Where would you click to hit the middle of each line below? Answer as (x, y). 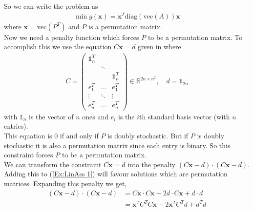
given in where (159, 47)
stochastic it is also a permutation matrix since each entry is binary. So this (117, 145)
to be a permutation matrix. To (195, 37)
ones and (95, 116)
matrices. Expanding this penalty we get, (65, 183)
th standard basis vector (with (185, 116)
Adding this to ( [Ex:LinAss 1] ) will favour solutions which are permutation (116, 174)
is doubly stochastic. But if (148, 136)
